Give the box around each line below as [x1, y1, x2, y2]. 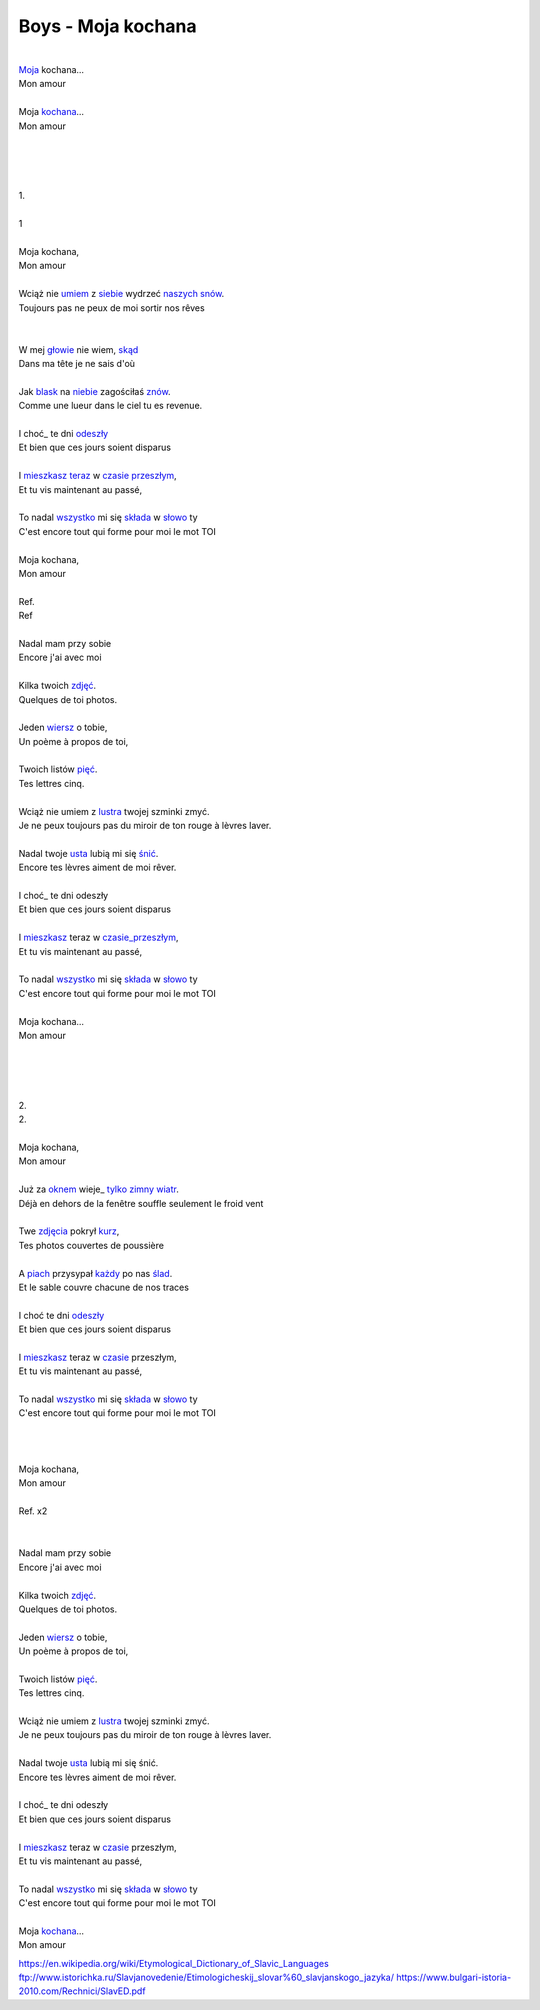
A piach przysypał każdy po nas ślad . [18, 1267, 173, 1279]
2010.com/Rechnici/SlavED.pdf [18, 1985, 146, 1997]
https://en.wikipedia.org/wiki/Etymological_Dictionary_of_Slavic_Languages [18, 1957, 329, 1969]
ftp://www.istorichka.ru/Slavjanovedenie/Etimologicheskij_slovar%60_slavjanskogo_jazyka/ [18, 1971, 395, 1984]
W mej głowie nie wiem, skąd [18, 343, 139, 355]
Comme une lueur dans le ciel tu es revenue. [18, 400, 203, 412]
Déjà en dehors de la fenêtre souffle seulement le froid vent [18, 1197, 264, 1209]
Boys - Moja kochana [18, 15, 197, 37]
